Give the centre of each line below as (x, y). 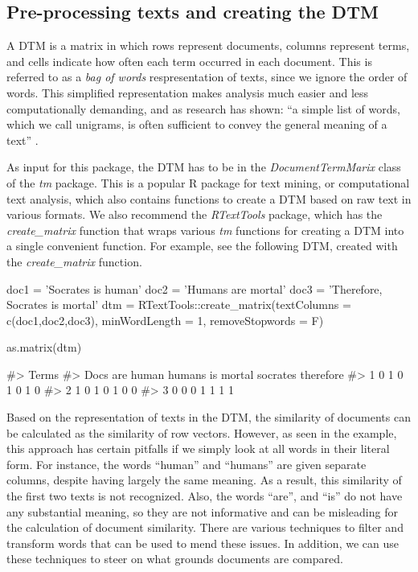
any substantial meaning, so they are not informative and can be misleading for (202, 511)
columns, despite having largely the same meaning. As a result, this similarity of (204, 480)
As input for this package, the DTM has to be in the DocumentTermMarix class (204, 167)
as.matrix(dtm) (44, 347)
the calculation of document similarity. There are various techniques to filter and (205, 527)
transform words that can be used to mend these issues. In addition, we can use (203, 543)
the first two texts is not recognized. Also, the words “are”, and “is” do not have (205, 496)
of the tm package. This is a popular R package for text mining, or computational (208, 182)
